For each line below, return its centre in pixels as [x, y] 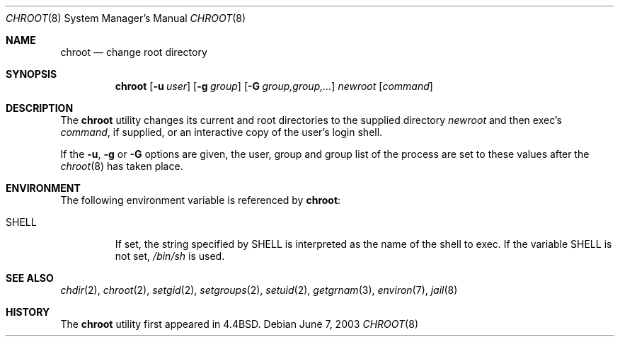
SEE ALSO [30, 278]
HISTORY [28, 312]
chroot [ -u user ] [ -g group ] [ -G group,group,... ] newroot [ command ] [274, 86]
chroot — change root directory [134, 52]
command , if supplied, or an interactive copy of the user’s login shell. [222, 132]
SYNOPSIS [31, 74]
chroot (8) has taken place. [122, 166]
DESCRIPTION [40, 108]
